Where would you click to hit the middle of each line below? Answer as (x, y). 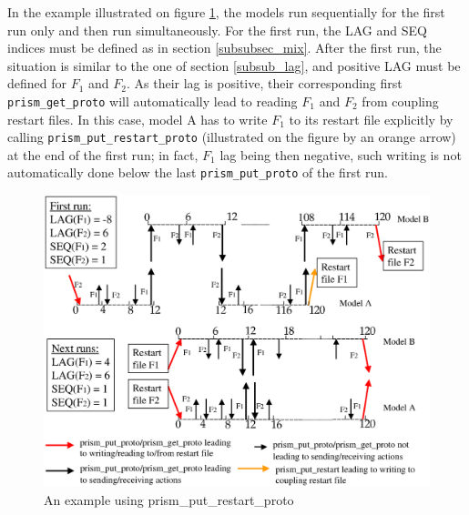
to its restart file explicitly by (371, 119)
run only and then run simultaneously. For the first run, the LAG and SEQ (217, 30)
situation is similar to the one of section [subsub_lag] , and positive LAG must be (234, 65)
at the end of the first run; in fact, (103, 154)
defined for (37, 83)
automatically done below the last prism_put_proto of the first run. (198, 172)
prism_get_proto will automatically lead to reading (153, 101)
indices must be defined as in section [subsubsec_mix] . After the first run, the (224, 48)
